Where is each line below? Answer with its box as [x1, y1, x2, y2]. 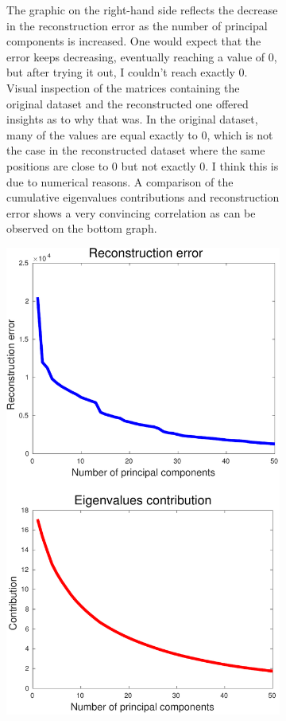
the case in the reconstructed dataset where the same [6, 142, 265, 159]
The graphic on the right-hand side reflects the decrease [6, 2, 278, 18]
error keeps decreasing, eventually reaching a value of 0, [6, 48, 277, 65]
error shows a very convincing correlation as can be [6, 204, 256, 221]
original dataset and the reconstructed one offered [6, 95, 249, 112]
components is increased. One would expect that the [6, 33, 261, 49]
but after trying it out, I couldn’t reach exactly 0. [6, 64, 248, 80]
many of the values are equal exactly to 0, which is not [6, 126, 273, 143]
